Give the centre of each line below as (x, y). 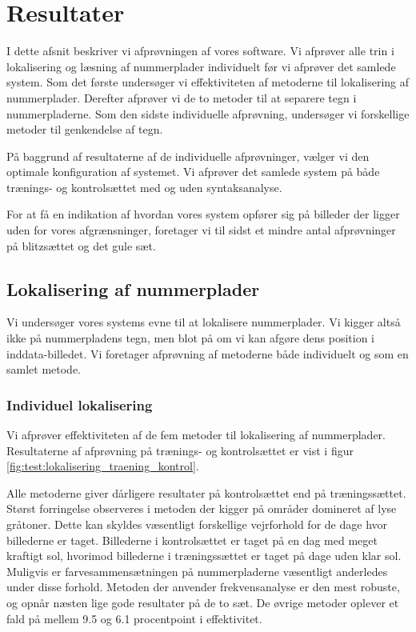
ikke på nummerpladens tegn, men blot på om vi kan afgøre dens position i (190, 338)
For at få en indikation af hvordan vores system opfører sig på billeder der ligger (203, 214)
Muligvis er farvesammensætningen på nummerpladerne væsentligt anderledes (197, 571)
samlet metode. (44, 369)
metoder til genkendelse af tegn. (85, 129)
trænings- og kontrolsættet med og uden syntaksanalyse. (144, 187)
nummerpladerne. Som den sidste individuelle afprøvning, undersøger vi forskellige (208, 113)
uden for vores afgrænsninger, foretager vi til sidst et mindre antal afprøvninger (201, 230)
